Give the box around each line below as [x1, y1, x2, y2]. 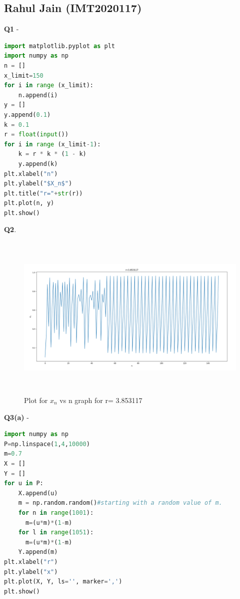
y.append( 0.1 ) [4, 111, 51, 118]
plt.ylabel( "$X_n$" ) [4, 180, 72, 187]
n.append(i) [18, 91, 58, 99]
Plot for [24, 395, 48, 406]
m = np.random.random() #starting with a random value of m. [18, 499, 222, 507]
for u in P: [4, 480, 43, 487]
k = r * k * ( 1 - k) [18, 150, 86, 158]
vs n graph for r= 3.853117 [59, 395, 142, 406]
